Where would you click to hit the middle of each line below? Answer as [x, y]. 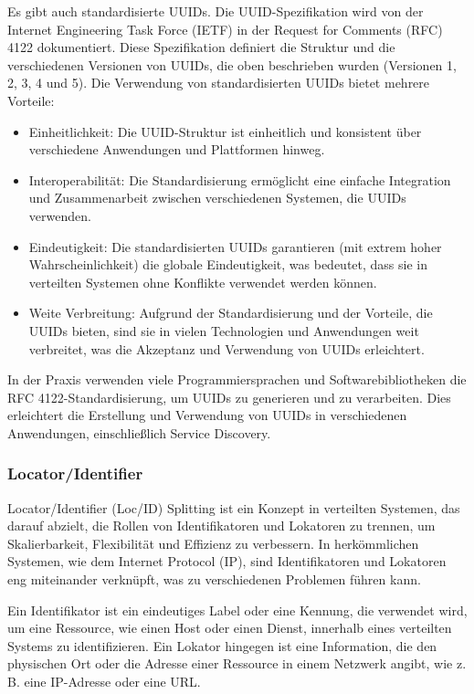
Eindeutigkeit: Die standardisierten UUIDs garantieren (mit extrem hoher [235, 246]
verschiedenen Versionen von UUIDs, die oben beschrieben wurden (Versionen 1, [232, 64]
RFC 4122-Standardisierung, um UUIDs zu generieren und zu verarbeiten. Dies [229, 397]
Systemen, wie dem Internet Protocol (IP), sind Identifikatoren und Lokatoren [227, 561]
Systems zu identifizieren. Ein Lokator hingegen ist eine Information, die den [222, 645]
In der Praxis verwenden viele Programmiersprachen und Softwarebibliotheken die [237, 379]
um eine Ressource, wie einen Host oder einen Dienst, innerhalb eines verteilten [230, 628]
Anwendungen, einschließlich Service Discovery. [139, 432]
